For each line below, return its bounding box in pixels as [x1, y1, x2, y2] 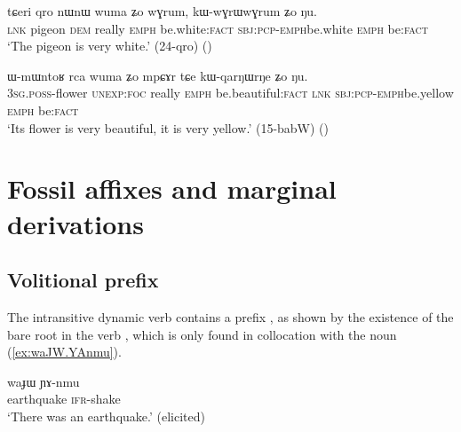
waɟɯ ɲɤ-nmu [7, 372, 80, 390]
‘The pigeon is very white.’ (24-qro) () [7, 36, 212, 55]
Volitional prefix [7, 266, 159, 294]
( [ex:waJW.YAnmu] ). [7, 342, 122, 361]
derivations [7, 205, 144, 241]
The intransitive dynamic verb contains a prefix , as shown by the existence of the [7, 307, 454, 326]
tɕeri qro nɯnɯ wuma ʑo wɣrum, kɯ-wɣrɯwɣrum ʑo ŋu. [7, 2, 317, 20]
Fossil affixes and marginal [7, 170, 337, 207]
